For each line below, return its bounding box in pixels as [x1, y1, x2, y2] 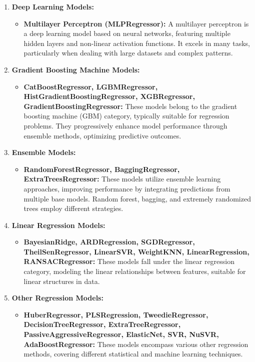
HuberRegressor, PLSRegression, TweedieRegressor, [23, 309, 208, 319]
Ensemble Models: [11, 147, 76, 157]
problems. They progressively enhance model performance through [23, 120, 227, 130]
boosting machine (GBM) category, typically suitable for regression [23, 110, 229, 121]
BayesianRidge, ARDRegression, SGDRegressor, [23, 236, 195, 247]
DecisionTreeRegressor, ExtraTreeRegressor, [23, 319, 181, 329]
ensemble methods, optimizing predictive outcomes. [23, 130, 181, 140]
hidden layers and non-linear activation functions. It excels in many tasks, [23, 37, 250, 48]
